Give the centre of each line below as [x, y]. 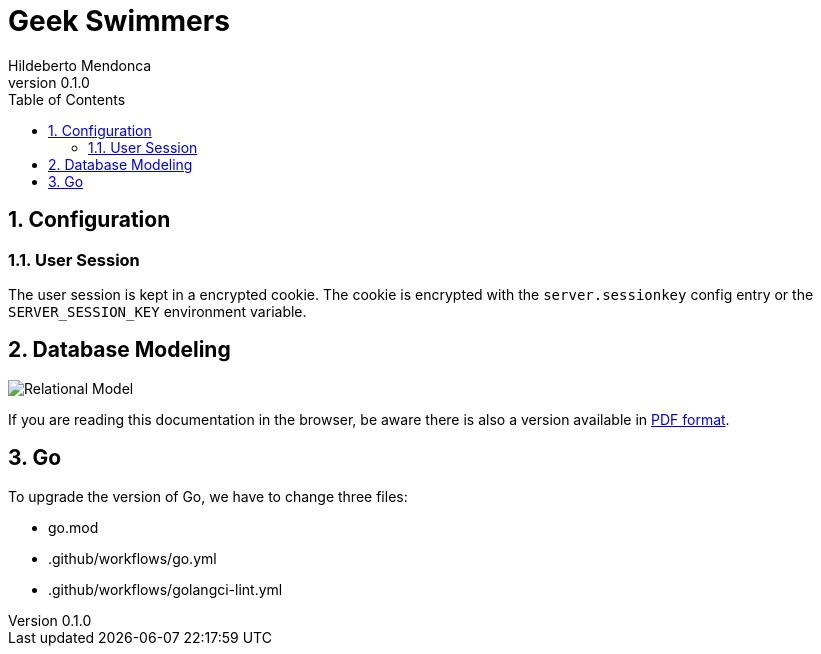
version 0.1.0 [49, 82]
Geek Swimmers [119, 21]
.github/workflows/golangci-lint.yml [165, 589]
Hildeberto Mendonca [80, 65]
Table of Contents [67, 99]
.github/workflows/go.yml [132, 558]
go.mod [73, 527]
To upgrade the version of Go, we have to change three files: [208, 496]
